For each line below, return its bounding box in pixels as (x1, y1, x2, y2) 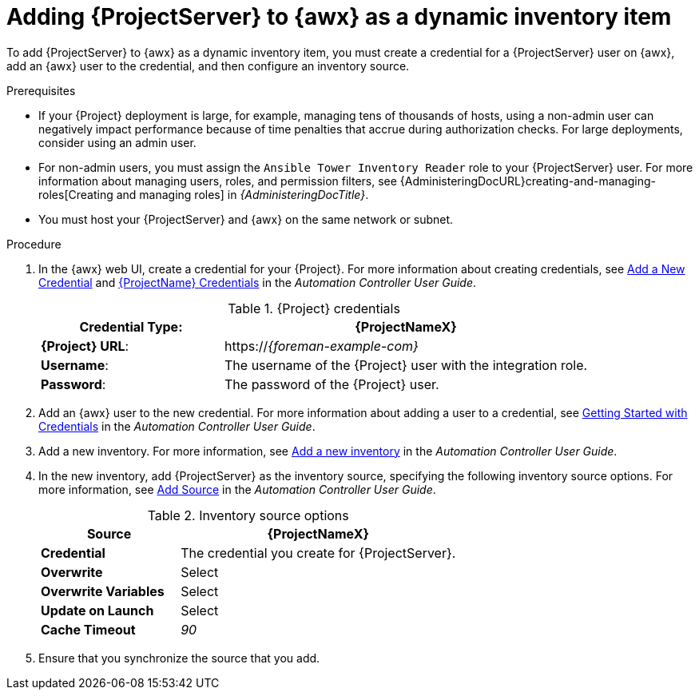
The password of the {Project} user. (224, 376, 439, 392)
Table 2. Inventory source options (147, 507, 349, 523)
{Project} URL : (41, 337, 129, 354)
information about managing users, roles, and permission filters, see (38, 173, 397, 188)
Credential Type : (79, 318, 183, 335)
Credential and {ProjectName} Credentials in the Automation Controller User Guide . (38, 275, 476, 289)
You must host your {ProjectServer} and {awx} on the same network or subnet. (38, 212, 454, 226)
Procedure (6, 237, 62, 251)
